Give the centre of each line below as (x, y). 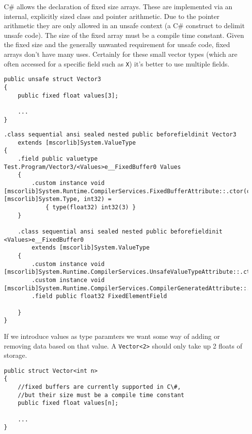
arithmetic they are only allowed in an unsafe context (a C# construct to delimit (124, 25)
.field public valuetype (58, 159)
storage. (16, 355)
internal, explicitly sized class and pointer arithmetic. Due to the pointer (112, 16)
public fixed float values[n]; (68, 403)
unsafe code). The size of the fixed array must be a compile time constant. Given (124, 35)
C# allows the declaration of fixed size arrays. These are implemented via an (118, 6)
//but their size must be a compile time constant (101, 395)
